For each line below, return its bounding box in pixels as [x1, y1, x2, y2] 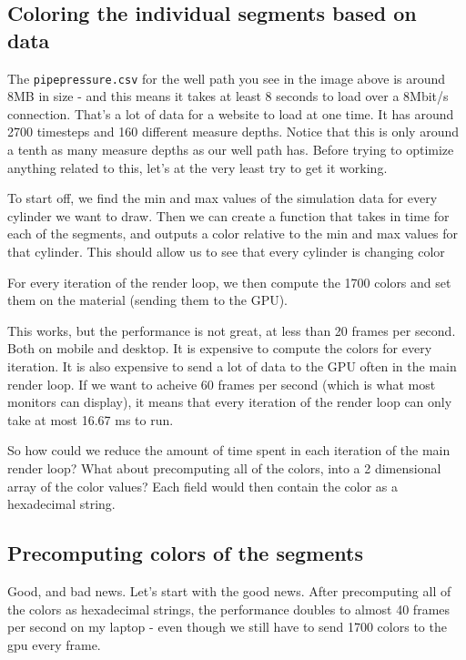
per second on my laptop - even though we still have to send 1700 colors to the [7, 617, 447, 636]
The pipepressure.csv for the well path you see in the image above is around [7, 68, 446, 87]
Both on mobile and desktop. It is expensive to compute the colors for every [7, 339, 432, 358]
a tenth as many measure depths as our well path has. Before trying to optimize [7, 140, 454, 159]
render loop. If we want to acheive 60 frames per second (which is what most [7, 374, 436, 393]
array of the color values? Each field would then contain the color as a [7, 476, 399, 495]
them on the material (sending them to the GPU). [7, 290, 289, 310]
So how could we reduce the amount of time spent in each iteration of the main [7, 441, 451, 460]
